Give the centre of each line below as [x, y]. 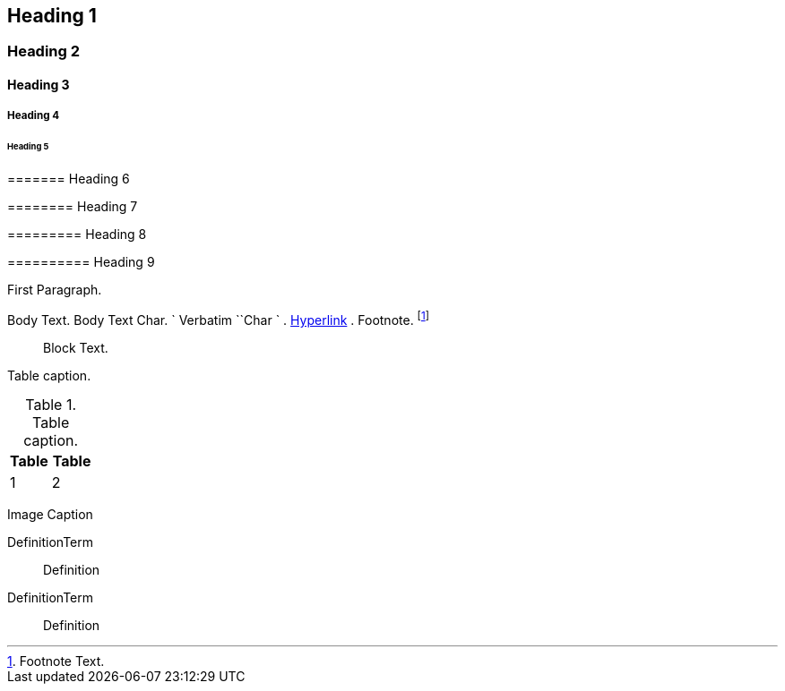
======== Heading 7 [73, 207]
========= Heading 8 [77, 235]
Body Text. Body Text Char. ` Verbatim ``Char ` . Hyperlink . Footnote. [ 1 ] [218, 319]
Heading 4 [34, 116]
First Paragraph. [55, 290]
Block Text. [76, 347]
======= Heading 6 [69, 179]
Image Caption [50, 514]
